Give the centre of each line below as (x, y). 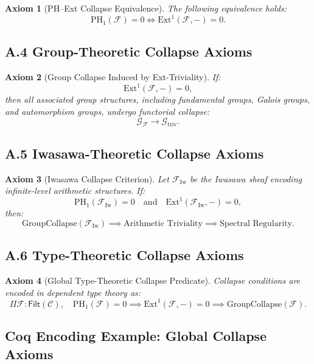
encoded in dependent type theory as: (73, 292)
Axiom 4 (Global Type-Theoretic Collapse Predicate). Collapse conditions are (153, 280)
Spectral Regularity (256, 223)
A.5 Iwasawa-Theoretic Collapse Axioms (134, 153)
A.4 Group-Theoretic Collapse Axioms (129, 51)
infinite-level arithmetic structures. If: (75, 191)
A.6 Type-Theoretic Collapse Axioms (124, 255)
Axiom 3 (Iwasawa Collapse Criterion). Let (87, 178)
